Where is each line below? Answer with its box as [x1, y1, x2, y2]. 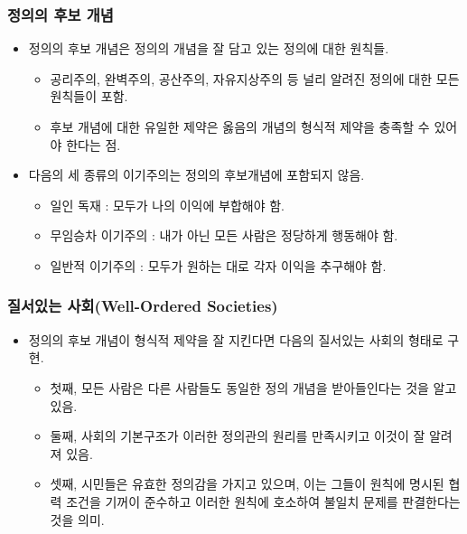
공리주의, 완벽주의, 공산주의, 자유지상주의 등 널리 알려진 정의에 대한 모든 [50, 69, 460, 88]
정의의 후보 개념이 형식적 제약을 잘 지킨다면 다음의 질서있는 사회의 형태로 [28, 330, 444, 349]
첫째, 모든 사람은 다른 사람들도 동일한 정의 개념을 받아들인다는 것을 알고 [50, 378, 457, 397]
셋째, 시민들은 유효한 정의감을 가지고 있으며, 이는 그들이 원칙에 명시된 [50, 474, 444, 493]
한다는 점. [66, 135, 121, 154]
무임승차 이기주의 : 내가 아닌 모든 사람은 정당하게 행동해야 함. [50, 226, 398, 245]
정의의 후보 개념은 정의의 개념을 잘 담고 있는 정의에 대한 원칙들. [28, 39, 389, 58]
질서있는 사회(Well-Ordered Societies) [7, 295, 278, 317]
